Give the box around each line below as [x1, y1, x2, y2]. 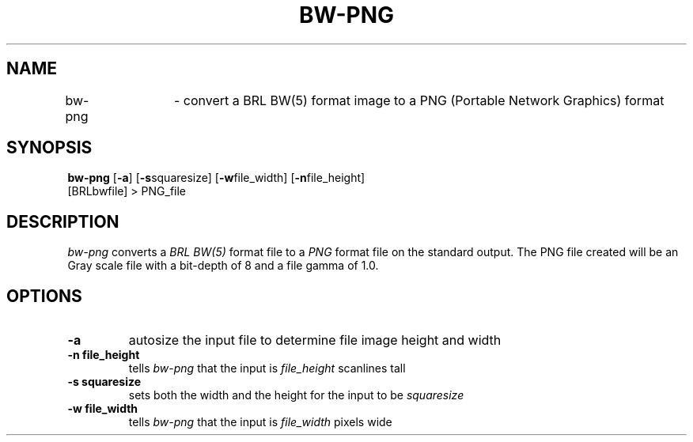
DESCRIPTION [6, 211, 119, 232]
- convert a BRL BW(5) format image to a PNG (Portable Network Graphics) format [173, 92, 665, 108]
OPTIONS [6, 285, 82, 306]
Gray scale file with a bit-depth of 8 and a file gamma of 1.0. [67, 259, 379, 273]
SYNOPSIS [6, 138, 93, 158]
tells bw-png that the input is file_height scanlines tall [128, 361, 406, 376]
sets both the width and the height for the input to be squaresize [128, 388, 464, 402]
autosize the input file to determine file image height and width [128, 332, 502, 349]
